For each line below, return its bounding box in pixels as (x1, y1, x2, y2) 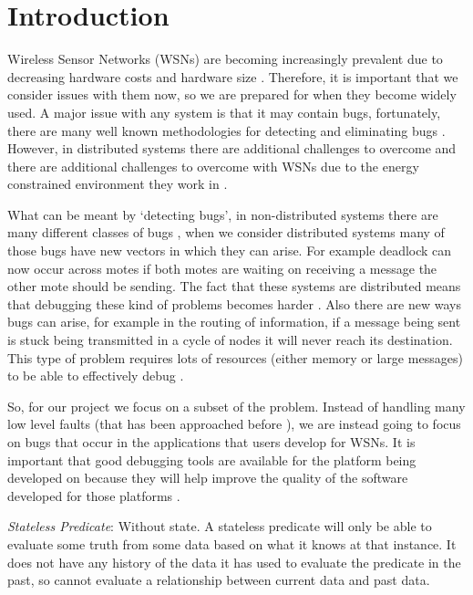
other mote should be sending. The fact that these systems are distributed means (7, 277, 461, 296)
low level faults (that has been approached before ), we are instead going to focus (7, 414, 461, 433)
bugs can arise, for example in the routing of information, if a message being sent (7, 312, 461, 331)
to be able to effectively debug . (7, 366, 184, 385)
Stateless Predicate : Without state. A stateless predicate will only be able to (7, 517, 432, 536)
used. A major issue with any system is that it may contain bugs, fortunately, (7, 102, 441, 121)
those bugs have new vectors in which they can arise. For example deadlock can (7, 241, 452, 260)
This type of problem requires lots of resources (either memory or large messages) (7, 348, 463, 367)
